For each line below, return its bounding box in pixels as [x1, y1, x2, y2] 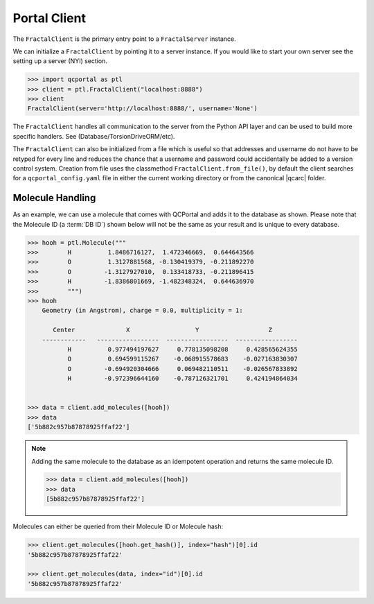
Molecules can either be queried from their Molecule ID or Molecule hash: [12, 522, 224, 530]
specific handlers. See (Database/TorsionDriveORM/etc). [12, 132, 175, 140]
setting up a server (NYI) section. [12, 57, 107, 65]
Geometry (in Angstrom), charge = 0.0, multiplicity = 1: [42, 307, 243, 315]
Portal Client [12, 10, 87, 26]
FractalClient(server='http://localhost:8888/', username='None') [27, 105, 258, 112]
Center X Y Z [53, 326, 273, 334]
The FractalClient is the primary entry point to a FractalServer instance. [12, 35, 236, 43]
